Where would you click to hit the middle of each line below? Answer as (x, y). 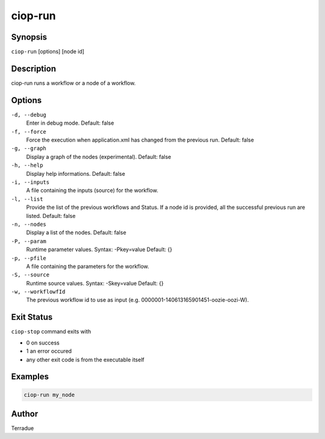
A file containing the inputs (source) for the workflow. (92, 190)
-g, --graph (29, 148)
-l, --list (27, 199)
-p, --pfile (29, 258)
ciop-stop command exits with (51, 332)
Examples (30, 377)
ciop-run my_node (49, 395)
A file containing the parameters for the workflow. (88, 266)
